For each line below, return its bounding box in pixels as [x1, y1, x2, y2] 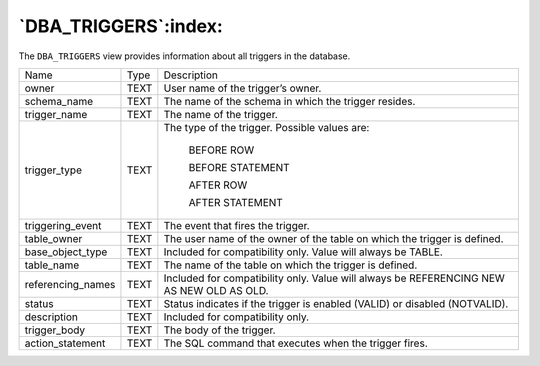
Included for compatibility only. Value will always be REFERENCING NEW [163, 271, 505, 285]
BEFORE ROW [188, 143, 255, 157]
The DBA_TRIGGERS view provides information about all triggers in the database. [18, 50, 351, 62]
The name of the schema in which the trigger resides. [163, 94, 416, 108]
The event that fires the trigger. [163, 218, 310, 232]
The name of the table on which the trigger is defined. [163, 258, 418, 272]
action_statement [24, 336, 106, 350]
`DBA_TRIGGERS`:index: [18, 15, 224, 37]
